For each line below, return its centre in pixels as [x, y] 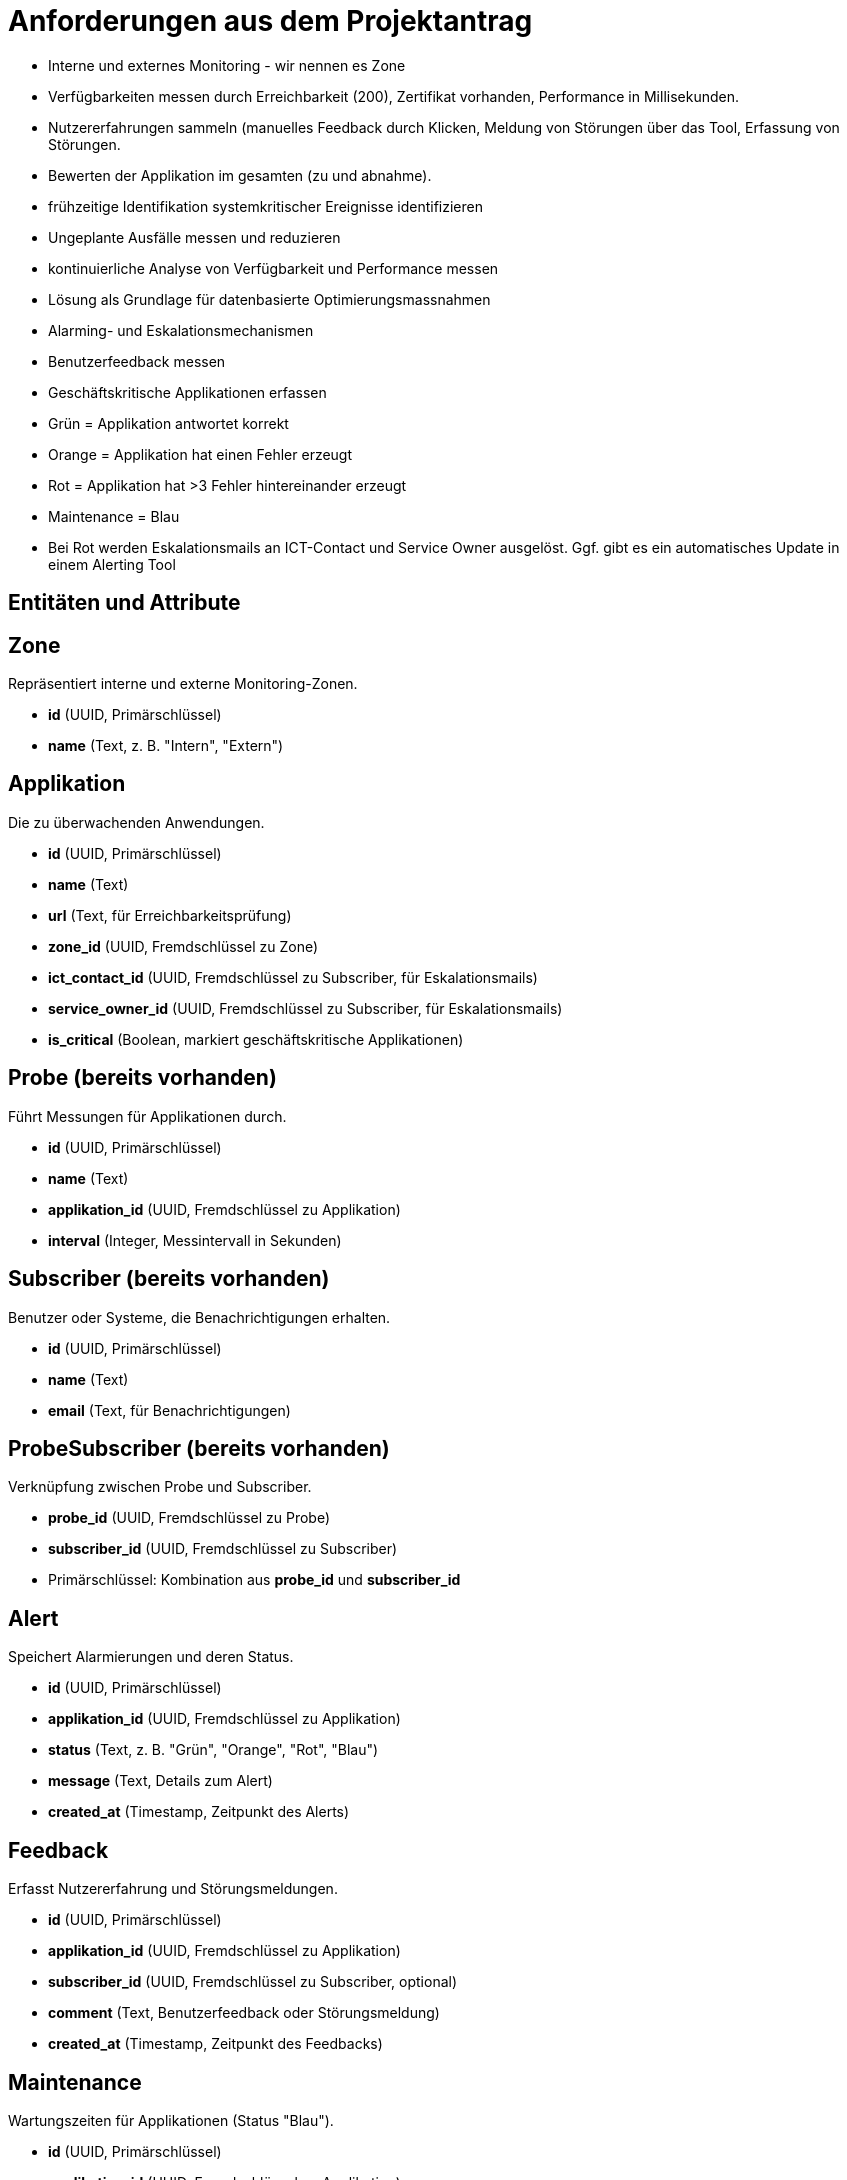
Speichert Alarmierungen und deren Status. [151, 1657]
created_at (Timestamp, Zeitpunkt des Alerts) [199, 1812]
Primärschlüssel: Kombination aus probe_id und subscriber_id [254, 1580]
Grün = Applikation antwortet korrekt [168, 423]
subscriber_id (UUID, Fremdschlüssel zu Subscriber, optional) [253, 1982]
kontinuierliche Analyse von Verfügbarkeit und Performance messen [273, 268]
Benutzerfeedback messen [137, 361]
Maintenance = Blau [114, 516]
